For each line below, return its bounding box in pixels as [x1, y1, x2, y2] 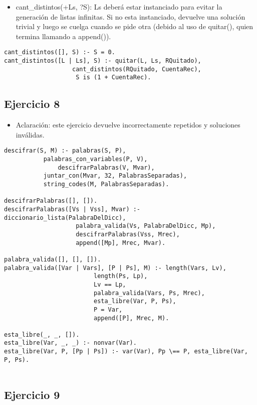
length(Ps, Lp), [93, 273, 148, 280]
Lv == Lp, [93, 281, 126, 288]
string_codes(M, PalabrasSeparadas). [43, 181, 169, 188]
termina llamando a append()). [16, 31, 111, 41]
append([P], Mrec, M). [93, 314, 169, 322]
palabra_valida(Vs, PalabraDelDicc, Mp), [76, 222, 216, 230]
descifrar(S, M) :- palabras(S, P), [4, 147, 126, 155]
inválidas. [16, 129, 45, 140]
